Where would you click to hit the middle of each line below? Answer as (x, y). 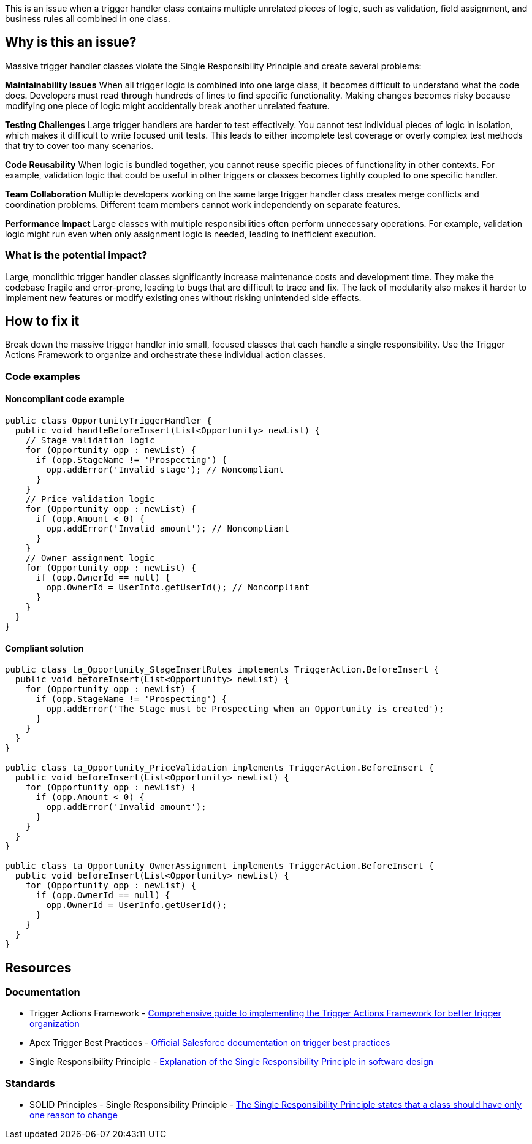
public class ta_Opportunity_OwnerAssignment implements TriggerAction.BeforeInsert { (219, 866)
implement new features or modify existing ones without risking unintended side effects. (183, 297)
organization (55, 1024)
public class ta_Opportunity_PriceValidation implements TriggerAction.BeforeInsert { (219, 768)
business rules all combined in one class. (88, 19)
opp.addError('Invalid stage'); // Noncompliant (165, 470)
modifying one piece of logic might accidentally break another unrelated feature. (167, 105)
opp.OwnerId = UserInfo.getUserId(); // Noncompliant (178, 588)
